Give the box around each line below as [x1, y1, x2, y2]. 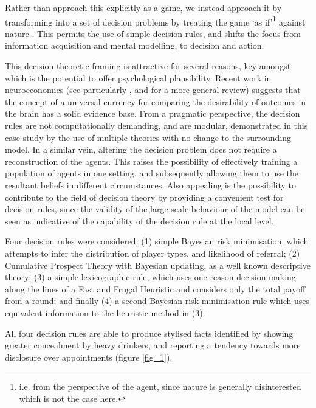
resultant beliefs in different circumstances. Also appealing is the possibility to [5, 178, 297, 191]
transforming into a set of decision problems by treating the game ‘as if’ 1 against [5, 13, 306, 28]
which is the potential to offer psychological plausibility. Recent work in [5, 71, 272, 84]
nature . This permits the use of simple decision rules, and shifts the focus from [5, 27, 301, 40]
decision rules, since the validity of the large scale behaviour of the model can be [5, 202, 305, 215]
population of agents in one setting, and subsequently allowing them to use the [5, 167, 299, 179]
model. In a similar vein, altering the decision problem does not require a [5, 143, 277, 156]
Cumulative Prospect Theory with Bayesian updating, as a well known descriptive [5, 258, 311, 271]
